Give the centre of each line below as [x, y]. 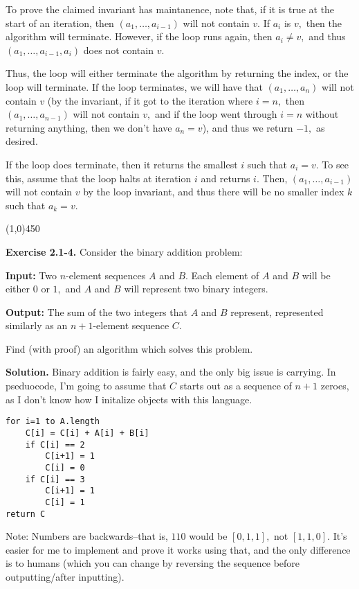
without [322, 114]
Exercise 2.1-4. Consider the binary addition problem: [124, 251]
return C [26, 514]
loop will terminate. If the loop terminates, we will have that [134, 86]
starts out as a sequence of [236, 386]
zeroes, [335, 386]
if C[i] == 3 [55, 479]
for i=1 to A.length [53, 422]
